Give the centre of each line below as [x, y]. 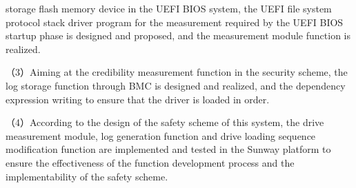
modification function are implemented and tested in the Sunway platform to [168, 149]
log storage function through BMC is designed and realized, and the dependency [176, 85]
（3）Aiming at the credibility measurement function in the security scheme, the [177, 72]
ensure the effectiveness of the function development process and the [150, 162]
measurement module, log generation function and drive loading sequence [161, 135]
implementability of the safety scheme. [87, 176]
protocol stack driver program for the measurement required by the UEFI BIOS [175, 22]
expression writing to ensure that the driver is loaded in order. [138, 99]
